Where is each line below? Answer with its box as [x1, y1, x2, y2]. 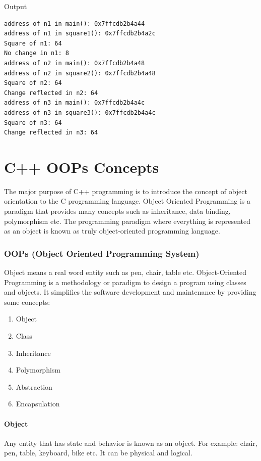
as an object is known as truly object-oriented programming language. [4, 225, 220, 236]
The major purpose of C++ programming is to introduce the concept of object [4, 186, 247, 196]
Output [4, 1, 27, 11]
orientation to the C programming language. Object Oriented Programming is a [4, 196, 250, 206]
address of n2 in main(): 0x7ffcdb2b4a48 [4, 59, 145, 67]
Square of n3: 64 [4, 119, 62, 126]
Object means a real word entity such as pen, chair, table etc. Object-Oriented [4, 267, 247, 278]
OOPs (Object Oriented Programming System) [4, 247, 200, 259]
